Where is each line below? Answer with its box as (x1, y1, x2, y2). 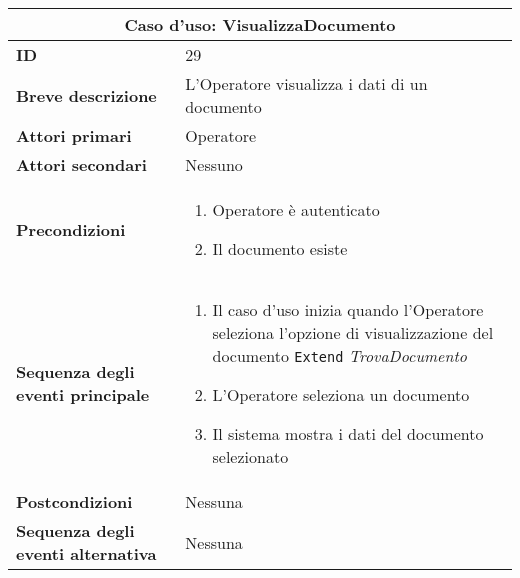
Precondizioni (16, 217, 126, 241)
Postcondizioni (16, 490, 133, 513)
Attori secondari (16, 153, 147, 176)
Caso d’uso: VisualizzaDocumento (124, 13, 396, 36)
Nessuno (185, 153, 243, 176)
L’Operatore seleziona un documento (212, 383, 470, 406)
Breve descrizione (16, 83, 157, 107)
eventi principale (16, 383, 150, 406)
